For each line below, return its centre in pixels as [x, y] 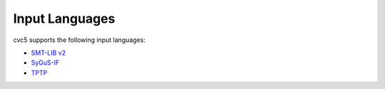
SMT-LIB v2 [48, 53]
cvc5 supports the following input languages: [79, 40]
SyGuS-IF [45, 63]
